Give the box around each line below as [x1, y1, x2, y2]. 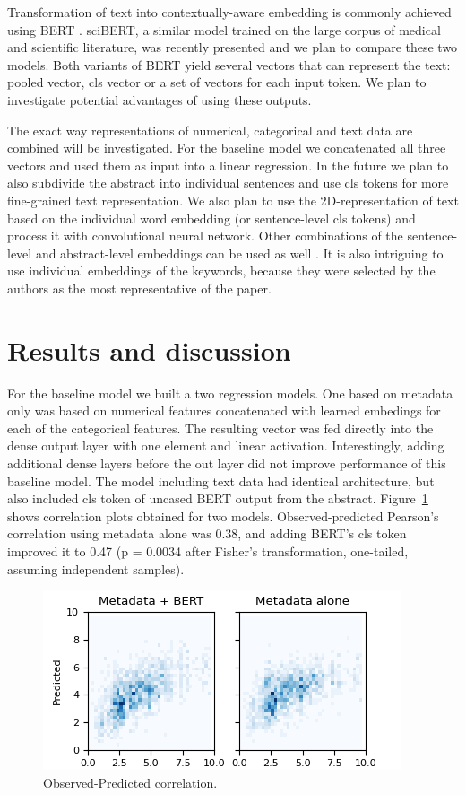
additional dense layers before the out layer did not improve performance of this [7, 454, 446, 472]
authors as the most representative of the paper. [7, 278, 272, 297]
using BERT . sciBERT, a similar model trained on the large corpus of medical [7, 20, 441, 39]
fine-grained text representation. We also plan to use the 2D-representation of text [7, 190, 459, 209]
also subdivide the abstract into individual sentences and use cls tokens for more [7, 173, 449, 192]
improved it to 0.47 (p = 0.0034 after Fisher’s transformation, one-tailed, [7, 541, 409, 560]
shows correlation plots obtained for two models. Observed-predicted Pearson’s [7, 506, 439, 525]
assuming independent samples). [7, 559, 185, 578]
